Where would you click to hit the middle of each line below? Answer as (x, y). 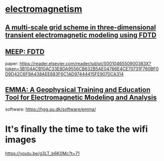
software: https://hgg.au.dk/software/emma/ (51, 109)
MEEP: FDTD (25, 52)
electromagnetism (44, 9)
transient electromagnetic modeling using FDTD (81, 35)
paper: (12, 64)
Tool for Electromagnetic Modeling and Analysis (81, 97)
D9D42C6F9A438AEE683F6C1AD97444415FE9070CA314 (64, 74)
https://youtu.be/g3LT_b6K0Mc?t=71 (43, 154)
